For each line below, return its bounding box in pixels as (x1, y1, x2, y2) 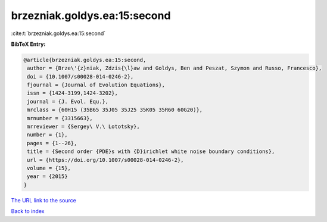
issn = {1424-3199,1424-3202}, (27, 90, 119, 96)
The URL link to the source (11, 196, 77, 204)
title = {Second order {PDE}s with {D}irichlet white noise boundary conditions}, (27, 148, 275, 155)
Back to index (11, 208, 45, 215)
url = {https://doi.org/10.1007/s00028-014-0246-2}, (27, 157, 184, 163)
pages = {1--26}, (27, 140, 77, 146)
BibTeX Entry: (11, 40, 46, 48)
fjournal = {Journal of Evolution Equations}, (27, 82, 165, 89)
